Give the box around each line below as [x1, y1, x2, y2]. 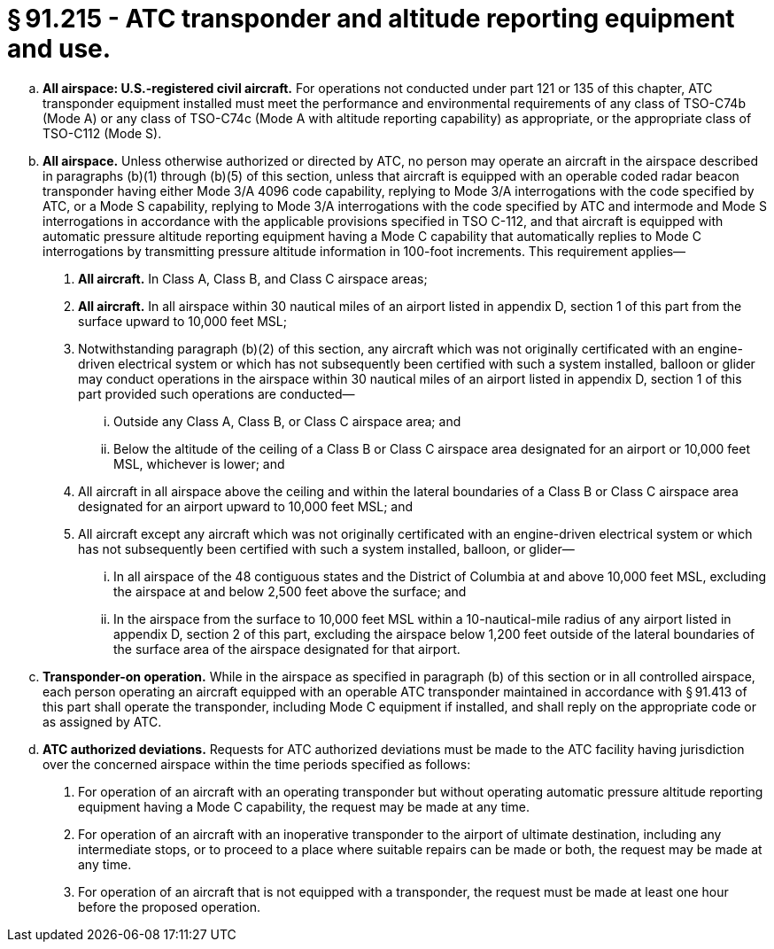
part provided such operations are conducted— [78, 385, 355, 401]
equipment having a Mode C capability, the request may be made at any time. [78, 798, 530, 814]
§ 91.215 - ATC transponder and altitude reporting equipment [7, 4, 735, 34]
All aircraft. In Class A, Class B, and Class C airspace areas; [78, 270, 428, 286]
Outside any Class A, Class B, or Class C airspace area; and [113, 413, 461, 429]
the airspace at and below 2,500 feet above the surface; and [113, 583, 467, 599]
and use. [7, 34, 112, 64]
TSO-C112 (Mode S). [43, 125, 162, 141]
